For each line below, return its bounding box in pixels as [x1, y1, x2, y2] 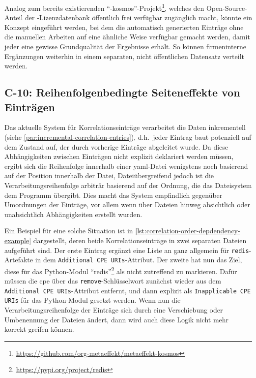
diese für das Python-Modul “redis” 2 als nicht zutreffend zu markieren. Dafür [4, 264, 237, 276]
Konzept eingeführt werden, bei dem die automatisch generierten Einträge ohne [4, 22, 244, 32]
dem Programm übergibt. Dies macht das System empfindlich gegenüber [4, 189, 223, 200]
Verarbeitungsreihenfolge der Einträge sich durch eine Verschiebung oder [4, 305, 223, 315]
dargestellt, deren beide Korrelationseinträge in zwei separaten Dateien [33, 235, 247, 245]
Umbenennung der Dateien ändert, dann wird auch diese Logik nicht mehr [4, 314, 229, 324]
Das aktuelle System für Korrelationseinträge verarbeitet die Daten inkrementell [4, 122, 246, 132]
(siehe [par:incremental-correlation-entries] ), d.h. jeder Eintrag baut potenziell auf [4, 132, 252, 142]
